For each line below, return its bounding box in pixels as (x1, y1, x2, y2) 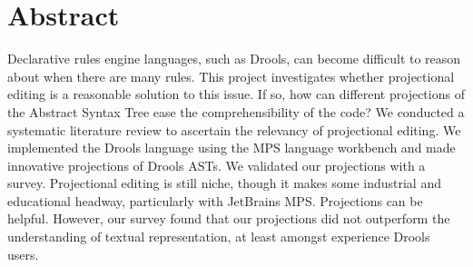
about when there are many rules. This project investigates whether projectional (7, 66, 455, 85)
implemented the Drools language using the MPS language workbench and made (7, 138, 456, 157)
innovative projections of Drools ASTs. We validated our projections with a (7, 155, 426, 174)
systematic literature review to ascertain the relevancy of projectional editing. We (7, 120, 461, 139)
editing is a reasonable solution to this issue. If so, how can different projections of (7, 84, 465, 104)
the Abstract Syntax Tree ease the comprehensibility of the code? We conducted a (7, 102, 465, 121)
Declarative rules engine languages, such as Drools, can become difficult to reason (7, 49, 461, 68)
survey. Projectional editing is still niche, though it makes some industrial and (7, 173, 441, 193)
